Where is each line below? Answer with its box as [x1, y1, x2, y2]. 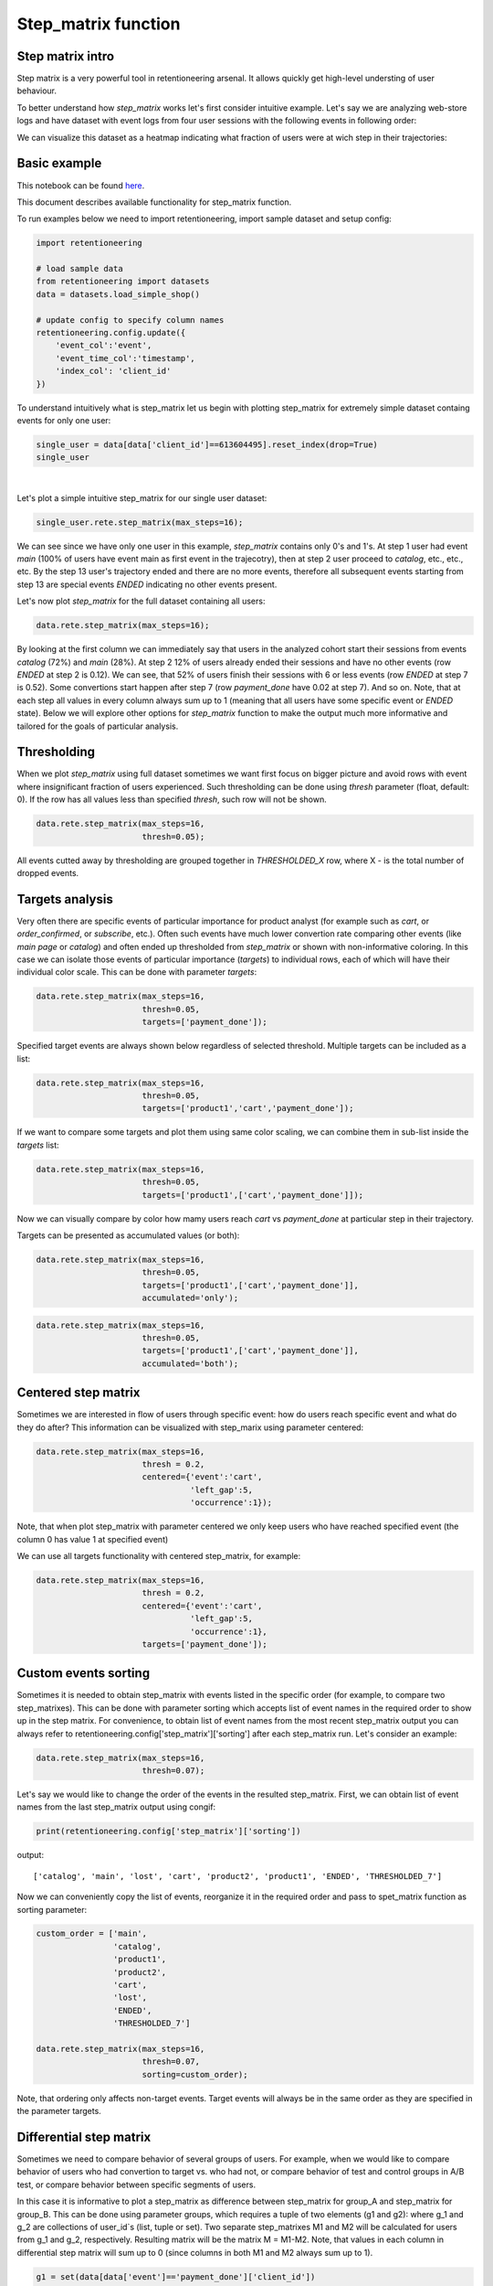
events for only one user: [16, 414, 111, 425]
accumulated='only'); [142, 1293, 239, 1303]
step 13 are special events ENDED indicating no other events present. [16, 579, 278, 590]
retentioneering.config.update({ [36, 327, 186, 338]
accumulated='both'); [142, 1358, 239, 1369]
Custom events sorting [16, 1665, 151, 1682]
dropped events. [16, 868, 79, 878]
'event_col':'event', [55, 340, 152, 351]
